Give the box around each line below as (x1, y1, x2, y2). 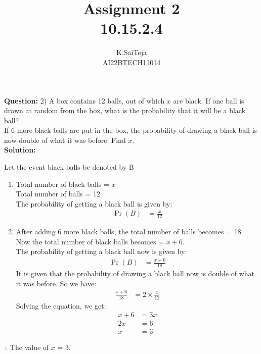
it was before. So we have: (16, 278, 97, 288)
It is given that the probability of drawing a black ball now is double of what (16, 268, 255, 279)
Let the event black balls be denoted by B (4, 162, 134, 172)
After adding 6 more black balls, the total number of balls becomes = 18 (16, 226, 241, 237)
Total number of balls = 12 (16, 188, 100, 199)
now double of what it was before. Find (4, 134, 126, 145)
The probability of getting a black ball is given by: (16, 198, 172, 209)
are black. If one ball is (173, 95, 244, 106)
